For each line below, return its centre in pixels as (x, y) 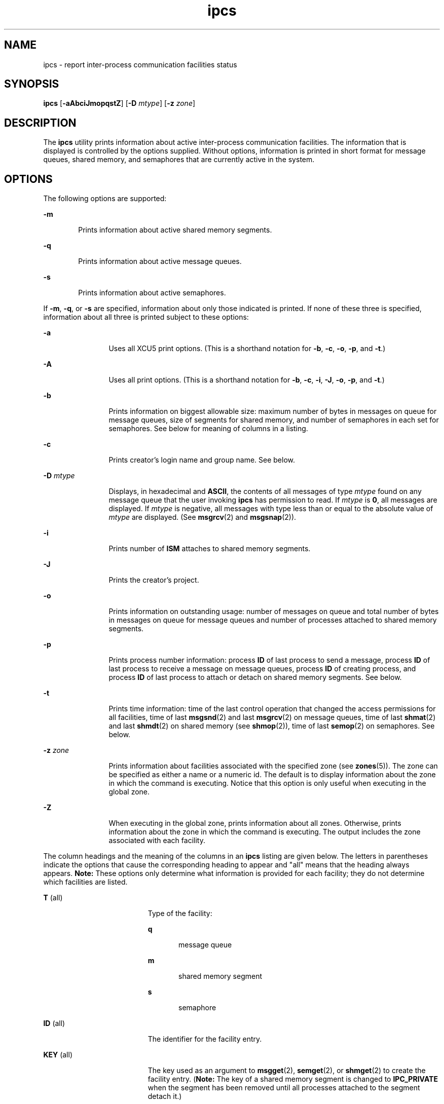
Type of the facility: (180, 913)
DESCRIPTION (40, 123)
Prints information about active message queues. (160, 261)
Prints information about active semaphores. (152, 293)
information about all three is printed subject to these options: (146, 317)
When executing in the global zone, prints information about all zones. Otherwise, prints (255, 823)
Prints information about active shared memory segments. (175, 230)
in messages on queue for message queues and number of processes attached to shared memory (273, 620)
